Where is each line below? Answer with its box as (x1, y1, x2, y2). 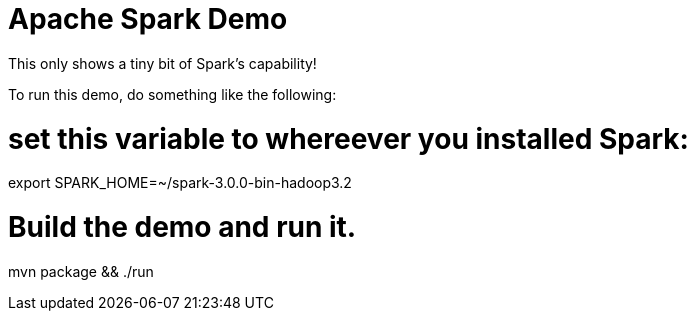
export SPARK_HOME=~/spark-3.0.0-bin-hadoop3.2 (8, 174, 352, 192)
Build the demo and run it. (8, 210, 357, 244)
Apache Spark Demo (8, 2, 288, 36)
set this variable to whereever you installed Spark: (8, 121, 689, 156)
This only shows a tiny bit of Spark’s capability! (8, 54, 317, 72)
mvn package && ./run (8, 262, 154, 280)
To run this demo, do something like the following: (8, 85, 337, 103)
